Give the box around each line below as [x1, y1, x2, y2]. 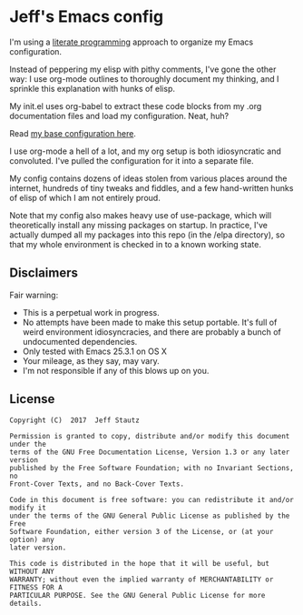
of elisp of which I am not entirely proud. [9, 192, 161, 203]
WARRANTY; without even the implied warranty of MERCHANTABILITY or [9, 575, 274, 584]
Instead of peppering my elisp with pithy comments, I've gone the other [9, 64, 277, 75]
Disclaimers [9, 266, 79, 281]
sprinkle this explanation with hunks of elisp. [9, 83, 175, 94]
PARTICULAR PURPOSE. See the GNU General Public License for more [9, 590, 266, 600]
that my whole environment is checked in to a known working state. [9, 238, 261, 249]
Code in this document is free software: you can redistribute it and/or [9, 495, 295, 504]
